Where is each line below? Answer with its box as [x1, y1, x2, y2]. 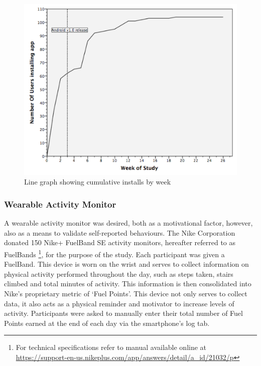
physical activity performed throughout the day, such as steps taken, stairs [4, 268, 233, 279]
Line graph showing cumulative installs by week [24, 176, 171, 187]
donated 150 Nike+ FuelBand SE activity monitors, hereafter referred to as [4, 237, 236, 248]
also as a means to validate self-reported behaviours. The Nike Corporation [4, 227, 235, 238]
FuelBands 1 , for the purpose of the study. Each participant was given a [4, 247, 225, 259]
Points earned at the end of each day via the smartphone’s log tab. [4, 317, 210, 328]
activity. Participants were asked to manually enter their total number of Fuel [4, 308, 243, 318]
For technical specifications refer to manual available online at [16, 342, 207, 352]
